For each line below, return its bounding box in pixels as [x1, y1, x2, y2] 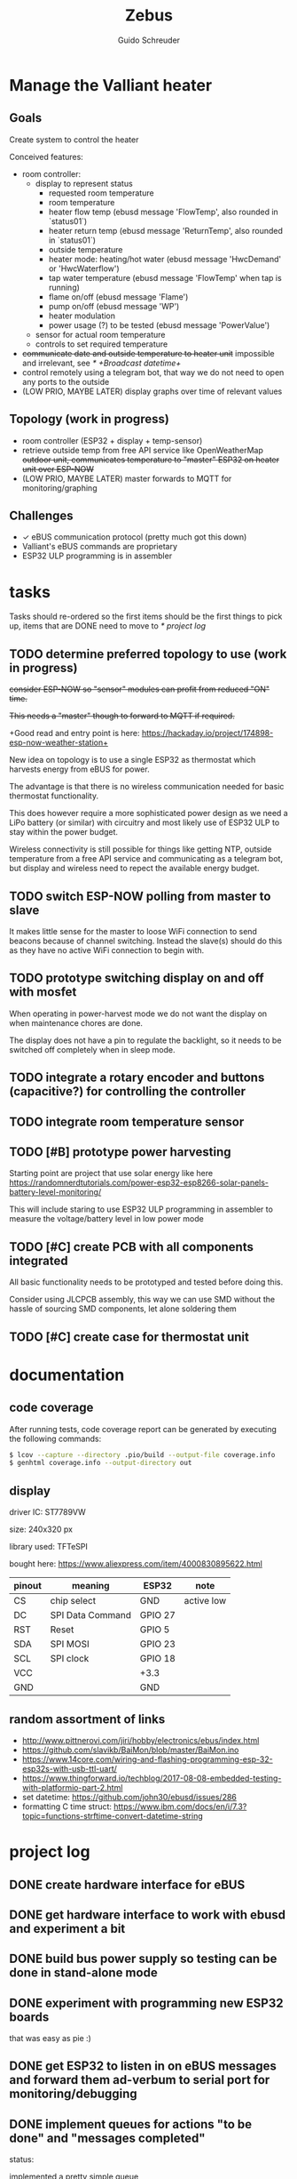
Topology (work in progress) [9, 412, 170, 427]
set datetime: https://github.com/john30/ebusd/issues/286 [21, 1791, 238, 1802]
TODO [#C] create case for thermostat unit [9, 1329, 250, 1344]
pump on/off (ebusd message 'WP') [48, 300, 180, 311]
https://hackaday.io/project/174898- [141, 728, 274, 739]
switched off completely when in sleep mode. [9, 1044, 176, 1054]
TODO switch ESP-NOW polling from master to [9, 888, 271, 903]
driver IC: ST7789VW [9, 1507, 86, 1518]
